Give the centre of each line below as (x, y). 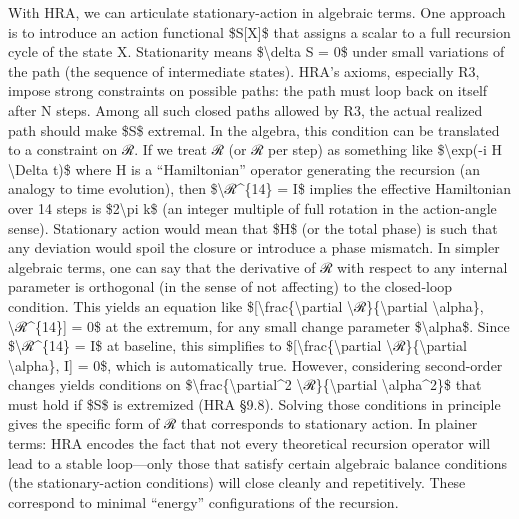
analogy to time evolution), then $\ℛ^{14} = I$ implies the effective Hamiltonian (260, 188)
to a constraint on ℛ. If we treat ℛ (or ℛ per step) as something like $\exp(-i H (255, 149)
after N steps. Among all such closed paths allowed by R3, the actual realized (245, 109)
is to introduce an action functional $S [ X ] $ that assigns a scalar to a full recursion (259, 31)
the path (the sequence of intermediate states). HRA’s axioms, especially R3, (244, 70)
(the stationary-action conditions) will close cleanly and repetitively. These (237, 482)
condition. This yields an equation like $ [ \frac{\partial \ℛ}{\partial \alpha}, (246, 305)
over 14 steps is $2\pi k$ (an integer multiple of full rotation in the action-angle (252, 207)
